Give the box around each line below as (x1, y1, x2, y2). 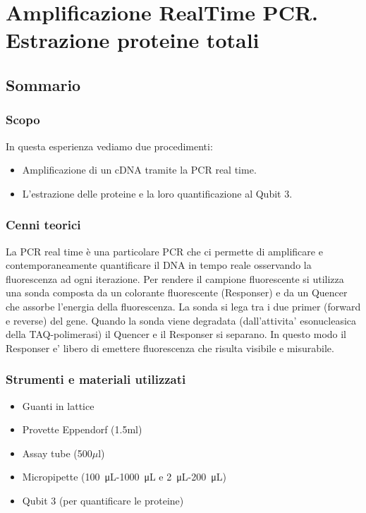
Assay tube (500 (22, 445, 92, 460)
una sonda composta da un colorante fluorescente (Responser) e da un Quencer (6, 285, 348, 300)
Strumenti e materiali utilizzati (6, 370, 186, 388)
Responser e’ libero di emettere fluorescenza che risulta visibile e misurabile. (6, 340, 334, 355)
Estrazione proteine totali (6, 25, 260, 54)
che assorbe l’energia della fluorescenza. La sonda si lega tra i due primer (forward (6, 298, 361, 313)
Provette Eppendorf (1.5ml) (22, 422, 142, 437)
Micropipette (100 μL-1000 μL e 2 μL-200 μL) (22, 469, 226, 484)
